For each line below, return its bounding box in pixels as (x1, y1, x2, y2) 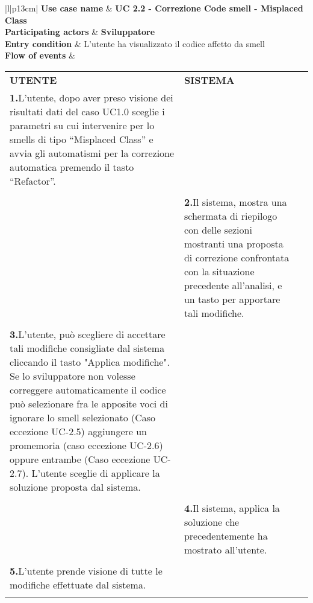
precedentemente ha (184, 528, 268, 543)
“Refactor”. (10, 173, 56, 188)
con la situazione (184, 264, 255, 278)
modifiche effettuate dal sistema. (10, 577, 146, 592)
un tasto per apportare (184, 292, 280, 306)
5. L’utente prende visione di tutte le (10, 563, 163, 578)
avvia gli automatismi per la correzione (10, 145, 175, 160)
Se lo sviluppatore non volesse (10, 368, 135, 383)
